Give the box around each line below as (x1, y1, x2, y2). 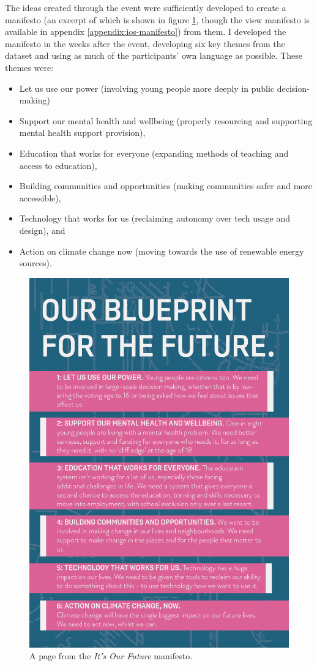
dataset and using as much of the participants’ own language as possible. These (5, 49, 302, 62)
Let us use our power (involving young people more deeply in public (19, 81, 275, 94)
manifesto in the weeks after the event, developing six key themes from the (5, 37, 285, 50)
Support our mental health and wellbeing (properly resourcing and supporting (19, 114, 313, 127)
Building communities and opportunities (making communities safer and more (19, 179, 312, 192)
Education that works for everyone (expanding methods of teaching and (19, 146, 289, 159)
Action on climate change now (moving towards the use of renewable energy (19, 244, 304, 257)
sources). (19, 256, 52, 269)
